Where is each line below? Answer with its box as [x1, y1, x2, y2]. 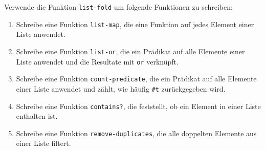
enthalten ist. [16, 111, 58, 121]
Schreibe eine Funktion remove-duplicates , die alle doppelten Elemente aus [16, 127, 257, 138]
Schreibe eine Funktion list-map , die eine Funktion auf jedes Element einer [16, 18, 254, 29]
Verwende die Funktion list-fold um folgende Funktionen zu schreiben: [4, 2, 233, 12]
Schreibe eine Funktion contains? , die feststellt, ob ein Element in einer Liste [16, 100, 261, 111]
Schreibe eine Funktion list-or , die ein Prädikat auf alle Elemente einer [16, 46, 245, 56]
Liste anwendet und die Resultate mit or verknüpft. [16, 56, 179, 67]
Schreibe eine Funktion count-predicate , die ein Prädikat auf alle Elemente [16, 73, 257, 84]
